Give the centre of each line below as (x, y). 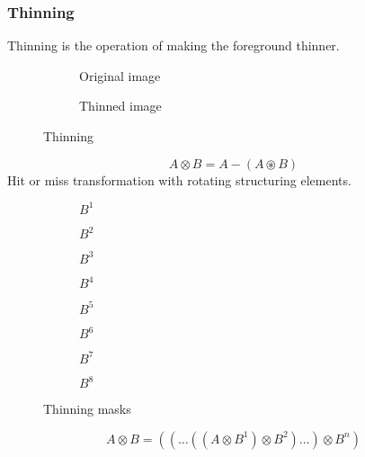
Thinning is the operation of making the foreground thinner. (174, 45)
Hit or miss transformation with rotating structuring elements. (179, 179)
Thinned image (120, 106)
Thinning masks (87, 409)
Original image (120, 75)
